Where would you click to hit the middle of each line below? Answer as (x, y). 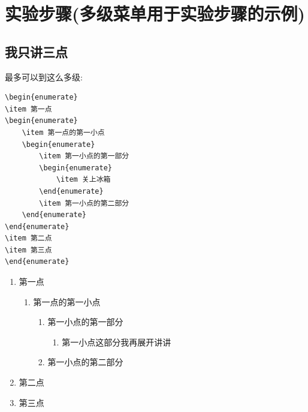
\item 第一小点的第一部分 (84, 156)
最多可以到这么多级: (44, 76)
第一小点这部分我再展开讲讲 (117, 342)
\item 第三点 (28, 250)
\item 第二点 (28, 238)
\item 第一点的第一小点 (63, 132)
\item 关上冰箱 (83, 180)
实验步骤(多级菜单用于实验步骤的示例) (155, 13)
